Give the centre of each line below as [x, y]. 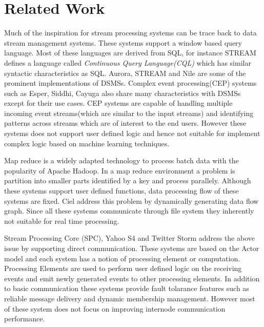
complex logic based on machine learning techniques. [87, 143]
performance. [25, 319]
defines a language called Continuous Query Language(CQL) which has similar [128, 62]
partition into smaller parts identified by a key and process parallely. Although [128, 180]
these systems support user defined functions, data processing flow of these [121, 191]
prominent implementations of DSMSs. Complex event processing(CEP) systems [130, 83]
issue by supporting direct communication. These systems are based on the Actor [132, 248]
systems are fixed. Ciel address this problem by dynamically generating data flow [131, 200]
